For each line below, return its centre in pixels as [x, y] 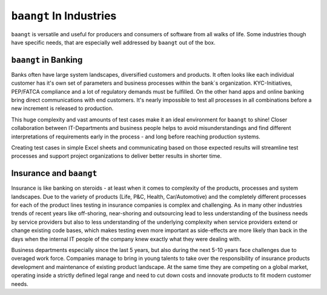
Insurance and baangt [54, 173]
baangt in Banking [47, 60]
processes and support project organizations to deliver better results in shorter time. [117, 156]
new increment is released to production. [62, 108]
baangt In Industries [64, 16]
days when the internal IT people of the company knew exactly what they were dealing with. [126, 239]
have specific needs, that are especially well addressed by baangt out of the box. [113, 42]
